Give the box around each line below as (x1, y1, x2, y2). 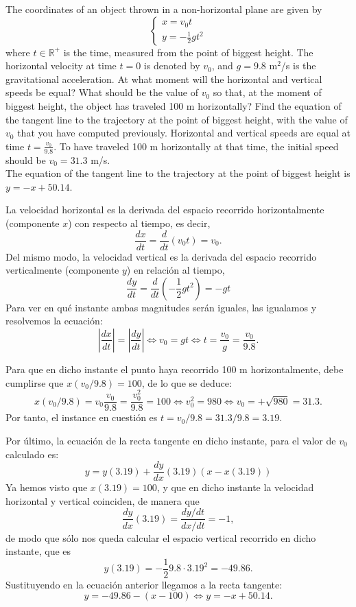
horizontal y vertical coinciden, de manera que (5, 493, 200, 508)
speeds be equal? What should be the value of (5, 85, 199, 99)
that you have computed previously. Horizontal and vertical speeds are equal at (17, 126, 351, 140)
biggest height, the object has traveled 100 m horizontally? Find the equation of (5, 98, 342, 112)
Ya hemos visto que (5, 480, 88, 495)
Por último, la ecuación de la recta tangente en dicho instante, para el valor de (5, 433, 336, 448)
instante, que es (5, 544, 71, 558)
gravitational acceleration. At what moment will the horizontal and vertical (5, 71, 322, 86)
